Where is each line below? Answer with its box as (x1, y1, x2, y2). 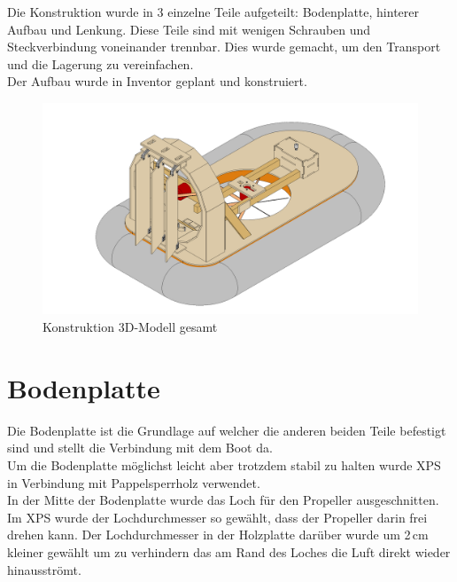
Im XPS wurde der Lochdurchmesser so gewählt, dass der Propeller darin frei (7, 507, 428, 526)
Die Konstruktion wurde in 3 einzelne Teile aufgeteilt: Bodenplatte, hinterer (7, 3, 419, 20)
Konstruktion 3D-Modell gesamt (43, 318, 218, 336)
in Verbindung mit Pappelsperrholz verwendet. (7, 473, 260, 492)
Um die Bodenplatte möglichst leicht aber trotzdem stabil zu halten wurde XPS (7, 455, 441, 474)
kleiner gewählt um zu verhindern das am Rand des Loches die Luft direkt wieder (7, 542, 451, 561)
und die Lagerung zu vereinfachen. (7, 54, 194, 73)
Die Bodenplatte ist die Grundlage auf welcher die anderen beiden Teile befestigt (7, 421, 446, 439)
